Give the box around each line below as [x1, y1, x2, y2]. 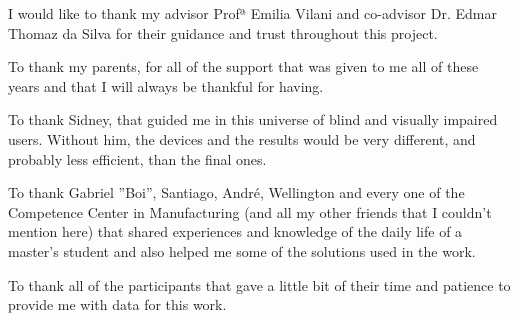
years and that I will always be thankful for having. [8, 75, 324, 96]
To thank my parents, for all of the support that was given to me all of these [8, 56, 479, 77]
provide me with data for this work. [8, 294, 227, 315]
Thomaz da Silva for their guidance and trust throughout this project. [8, 22, 438, 43]
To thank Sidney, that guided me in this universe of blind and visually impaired [8, 109, 498, 130]
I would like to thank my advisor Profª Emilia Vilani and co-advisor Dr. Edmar [8, 3, 497, 23]
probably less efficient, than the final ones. [8, 148, 267, 169]
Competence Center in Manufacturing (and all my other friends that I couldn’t [8, 201, 492, 222]
